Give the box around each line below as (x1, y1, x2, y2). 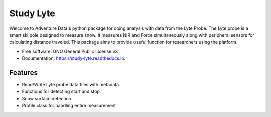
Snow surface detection (22, 95, 71, 101)
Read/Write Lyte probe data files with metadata (22, 82, 119, 88)
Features (9, 68, 38, 77)
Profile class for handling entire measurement (22, 103, 116, 109)
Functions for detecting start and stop (22, 88, 100, 95)
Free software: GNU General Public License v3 (22, 48, 118, 54)
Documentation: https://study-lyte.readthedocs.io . (22, 55, 126, 61)
